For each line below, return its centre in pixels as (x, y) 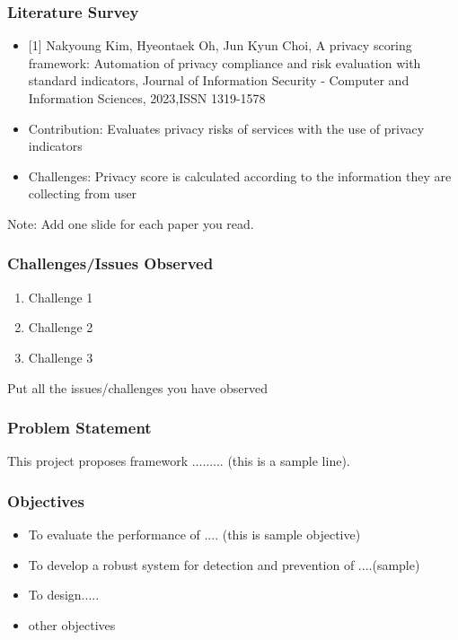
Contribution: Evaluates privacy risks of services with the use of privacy (226, 128)
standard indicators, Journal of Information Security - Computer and (219, 80)
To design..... (64, 595)
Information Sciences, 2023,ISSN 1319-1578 (147, 98)
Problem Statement (79, 428)
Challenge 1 (61, 297)
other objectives (72, 624)
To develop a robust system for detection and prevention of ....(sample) (224, 564)
